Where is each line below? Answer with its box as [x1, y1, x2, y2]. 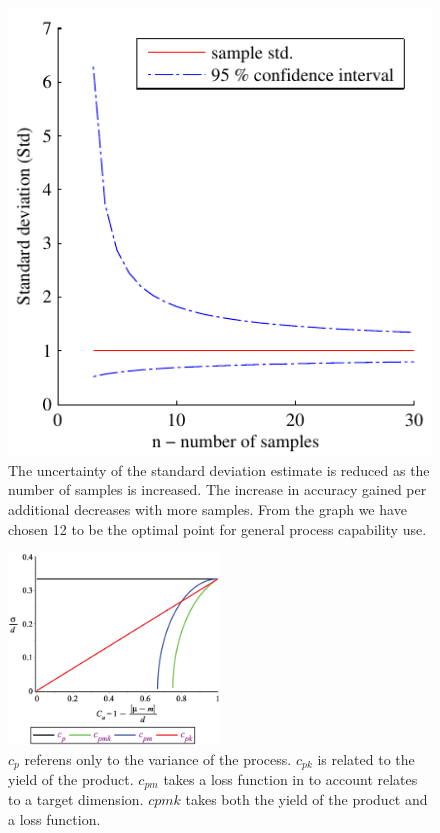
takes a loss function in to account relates [163, 769, 418, 790]
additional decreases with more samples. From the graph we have [8, 499, 407, 520]
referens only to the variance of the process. [24, 748, 292, 769]
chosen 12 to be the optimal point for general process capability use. [8, 518, 427, 539]
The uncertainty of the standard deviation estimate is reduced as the [8, 459, 430, 480]
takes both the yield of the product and [185, 789, 428, 810]
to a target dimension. [8, 789, 144, 810]
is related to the [317, 748, 415, 769]
